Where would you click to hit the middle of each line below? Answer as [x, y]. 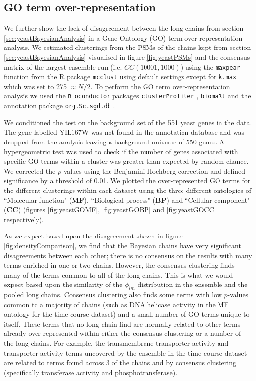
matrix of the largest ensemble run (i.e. [63, 67]
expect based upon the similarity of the [63, 284]
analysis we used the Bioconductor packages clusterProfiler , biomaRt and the [128, 96]
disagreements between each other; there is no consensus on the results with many [128, 255]
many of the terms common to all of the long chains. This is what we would [119, 274]
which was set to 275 [35, 86]
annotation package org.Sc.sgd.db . [60, 106]
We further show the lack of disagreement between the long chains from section [124, 28]
